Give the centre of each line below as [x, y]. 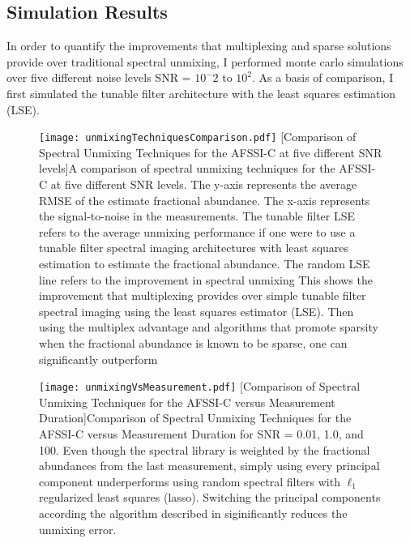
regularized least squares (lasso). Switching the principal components [210, 497]
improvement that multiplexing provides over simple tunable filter [203, 295]
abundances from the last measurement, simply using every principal [209, 466]
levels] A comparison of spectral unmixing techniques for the [187, 168]
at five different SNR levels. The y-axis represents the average [204, 184]
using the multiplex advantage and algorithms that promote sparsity [209, 327]
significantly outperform [98, 359]
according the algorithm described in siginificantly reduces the [193, 513]
